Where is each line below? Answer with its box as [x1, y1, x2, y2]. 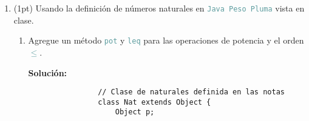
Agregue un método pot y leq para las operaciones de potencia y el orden [28, 34, 304, 47]
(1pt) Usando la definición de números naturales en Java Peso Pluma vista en [13, 2, 305, 14]
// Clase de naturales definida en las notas [98, 88, 285, 97]
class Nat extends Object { [98, 97, 211, 106]
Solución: [28, 66, 67, 79]
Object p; [115, 108, 155, 117]
